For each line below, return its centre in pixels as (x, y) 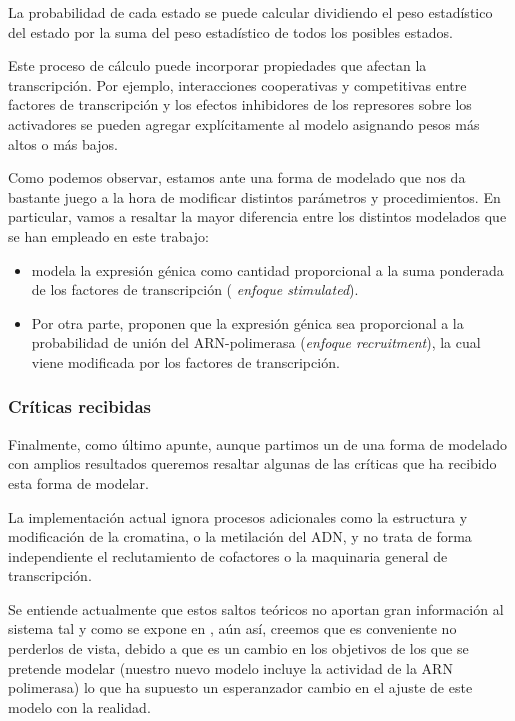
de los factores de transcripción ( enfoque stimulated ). (195, 289)
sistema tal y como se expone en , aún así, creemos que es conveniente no (232, 628)
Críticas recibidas (79, 406)
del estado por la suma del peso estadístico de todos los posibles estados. (230, 31)
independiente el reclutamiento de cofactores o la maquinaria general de (228, 555)
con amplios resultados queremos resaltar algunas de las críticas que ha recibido (252, 463)
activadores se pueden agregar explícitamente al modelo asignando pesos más (244, 123)
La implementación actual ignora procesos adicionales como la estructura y (238, 516)
